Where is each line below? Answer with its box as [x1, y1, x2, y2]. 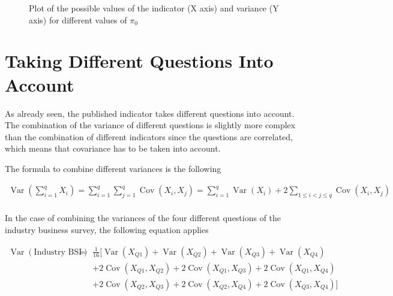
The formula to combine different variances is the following [5, 162, 221, 174]
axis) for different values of [29, 13, 127, 26]
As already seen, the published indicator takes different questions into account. [5, 107, 295, 119]
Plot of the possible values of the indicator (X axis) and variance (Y [29, 2, 279, 14]
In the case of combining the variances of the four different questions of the [5, 212, 281, 224]
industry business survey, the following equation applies [5, 223, 209, 235]
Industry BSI [34, 247, 82, 256]
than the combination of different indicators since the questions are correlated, [5, 130, 293, 143]
